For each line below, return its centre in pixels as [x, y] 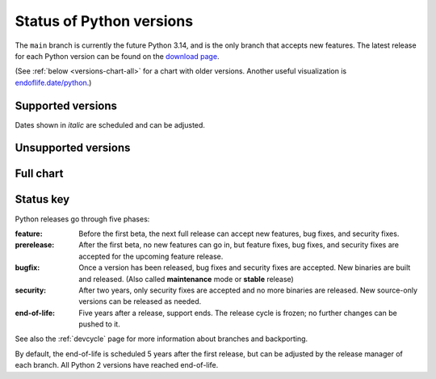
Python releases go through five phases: [82, 219]
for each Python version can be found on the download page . [117, 56]
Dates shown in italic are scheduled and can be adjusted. [110, 124]
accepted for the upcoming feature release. [151, 256]
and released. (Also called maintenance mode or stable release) [186, 279]
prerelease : [35, 245]
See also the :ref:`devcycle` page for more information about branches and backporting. [161, 339]
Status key [42, 199]
